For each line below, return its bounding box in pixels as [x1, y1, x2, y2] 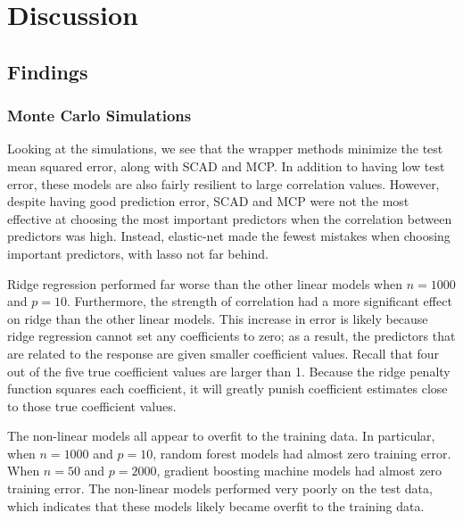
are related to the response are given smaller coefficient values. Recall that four [7, 343, 440, 362]
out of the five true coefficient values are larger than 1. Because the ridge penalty [7, 361, 451, 380]
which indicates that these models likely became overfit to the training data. [7, 496, 425, 515]
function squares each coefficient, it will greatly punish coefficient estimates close [7, 379, 448, 398]
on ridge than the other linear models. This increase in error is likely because [7, 309, 428, 327]
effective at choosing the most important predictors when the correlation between [7, 209, 452, 227]
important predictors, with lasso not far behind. [7, 244, 269, 262]
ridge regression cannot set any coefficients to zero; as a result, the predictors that [7, 327, 456, 345]
